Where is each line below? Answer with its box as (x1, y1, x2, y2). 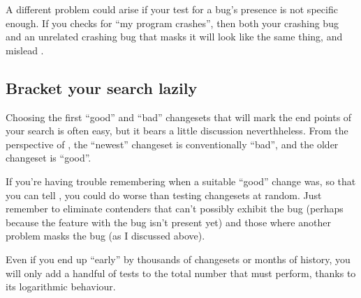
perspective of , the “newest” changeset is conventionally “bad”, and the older (6, 136, 339, 151)
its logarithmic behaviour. (6, 279, 116, 294)
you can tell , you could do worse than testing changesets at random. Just (6, 187, 322, 202)
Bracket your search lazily (6, 77, 198, 98)
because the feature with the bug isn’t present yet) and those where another (6, 214, 331, 229)
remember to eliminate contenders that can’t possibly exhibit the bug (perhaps (6, 201, 344, 216)
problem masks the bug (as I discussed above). (6, 228, 205, 243)
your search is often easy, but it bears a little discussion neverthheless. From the (6, 123, 348, 138)
